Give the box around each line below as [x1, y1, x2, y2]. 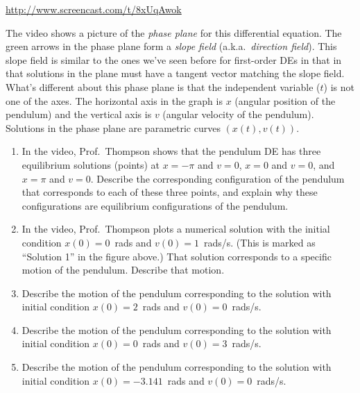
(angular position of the [234, 93, 336, 108]
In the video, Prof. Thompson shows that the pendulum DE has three [22, 144, 321, 158]
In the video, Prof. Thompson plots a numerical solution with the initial [22, 221, 330, 236]
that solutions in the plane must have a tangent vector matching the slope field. [6, 66, 345, 81]
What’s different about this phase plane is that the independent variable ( [6, 79, 320, 94]
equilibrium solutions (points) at [22, 157, 160, 172]
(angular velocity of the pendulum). [162, 107, 314, 122]
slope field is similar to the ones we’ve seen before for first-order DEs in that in [6, 52, 342, 67]
